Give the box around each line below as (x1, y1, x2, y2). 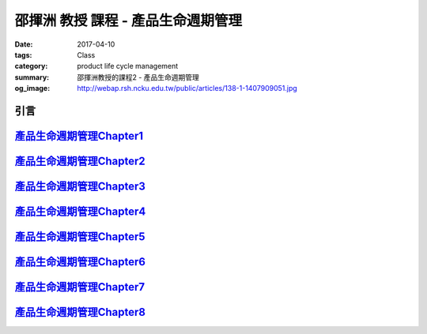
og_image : (14, 84, 51, 93)
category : (14, 62, 48, 71)
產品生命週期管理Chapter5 (14, 230, 145, 243)
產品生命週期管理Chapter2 (14, 154, 145, 167)
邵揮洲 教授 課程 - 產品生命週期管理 (14, 12, 243, 29)
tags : (14, 50, 32, 59)
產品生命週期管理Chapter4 (14, 205, 146, 218)
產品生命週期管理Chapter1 (14, 129, 144, 142)
